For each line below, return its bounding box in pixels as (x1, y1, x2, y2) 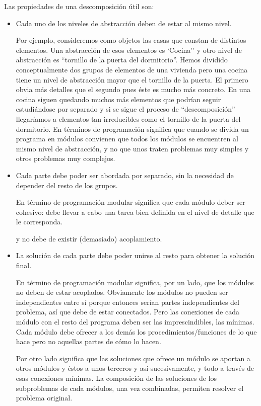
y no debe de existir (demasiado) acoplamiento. (16, 233, 162, 243)
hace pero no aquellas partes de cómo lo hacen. (16, 336, 161, 347)
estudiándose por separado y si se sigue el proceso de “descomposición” (16, 104, 235, 114)
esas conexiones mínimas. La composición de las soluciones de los (16, 373, 217, 383)
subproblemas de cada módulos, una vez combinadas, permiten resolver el (16, 382, 244, 393)
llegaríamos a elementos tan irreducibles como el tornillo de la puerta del (16, 113, 241, 124)
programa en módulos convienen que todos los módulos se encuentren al (16, 133, 238, 144)
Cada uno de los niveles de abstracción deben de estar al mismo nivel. (16, 18, 232, 28)
